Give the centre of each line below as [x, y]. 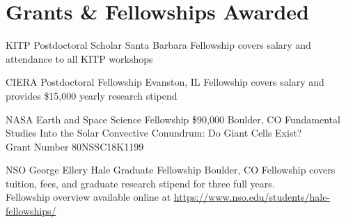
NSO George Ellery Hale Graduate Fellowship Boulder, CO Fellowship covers [171, 170]
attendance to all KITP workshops [79, 58]
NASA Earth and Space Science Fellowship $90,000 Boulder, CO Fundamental [173, 119]
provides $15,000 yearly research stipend [92, 95]
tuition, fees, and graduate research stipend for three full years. [140, 183]
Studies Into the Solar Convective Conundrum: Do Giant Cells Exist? [154, 133]
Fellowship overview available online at [88, 197]
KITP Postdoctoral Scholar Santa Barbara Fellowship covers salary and [158, 45]
